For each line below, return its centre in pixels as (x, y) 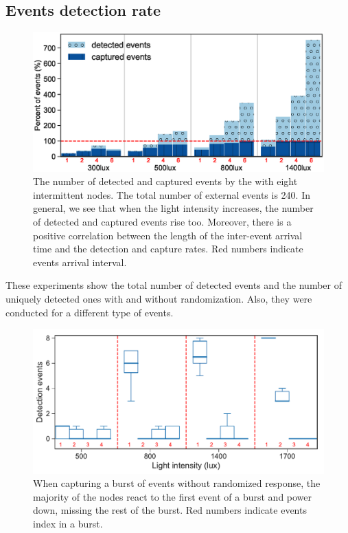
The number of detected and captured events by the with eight (165, 181)
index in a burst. (68, 523)
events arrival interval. (80, 262)
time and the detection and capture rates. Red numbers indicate (168, 249)
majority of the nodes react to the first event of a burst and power (173, 496)
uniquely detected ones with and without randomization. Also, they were (159, 299)
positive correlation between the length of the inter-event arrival (168, 235)
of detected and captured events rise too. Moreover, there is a (162, 222)
